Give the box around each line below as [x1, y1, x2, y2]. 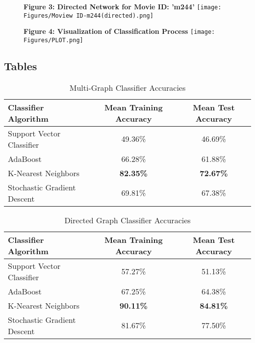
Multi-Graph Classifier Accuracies [69, 81, 186, 93]
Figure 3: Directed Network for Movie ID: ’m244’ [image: [24, 1, 222, 11]
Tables [4, 58, 37, 74]
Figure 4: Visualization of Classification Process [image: [24, 26, 215, 36]
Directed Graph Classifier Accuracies [64, 214, 191, 226]
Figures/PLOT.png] [24, 36, 83, 44]
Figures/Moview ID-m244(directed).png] [24, 12, 153, 19]
